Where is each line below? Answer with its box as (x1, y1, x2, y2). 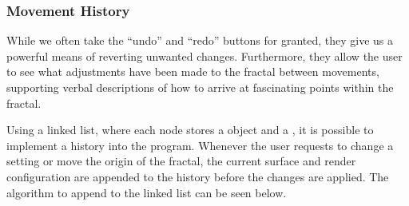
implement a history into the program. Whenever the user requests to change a (6, 137, 394, 153)
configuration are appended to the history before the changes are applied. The (6, 168, 389, 184)
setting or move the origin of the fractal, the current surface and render (6, 153, 356, 169)
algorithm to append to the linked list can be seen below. (6, 184, 287, 200)
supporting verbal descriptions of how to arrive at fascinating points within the (6, 79, 394, 95)
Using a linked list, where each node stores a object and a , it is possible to (6, 121, 374, 138)
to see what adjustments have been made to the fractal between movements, (6, 63, 379, 80)
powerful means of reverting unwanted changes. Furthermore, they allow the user (6, 47, 403, 64)
